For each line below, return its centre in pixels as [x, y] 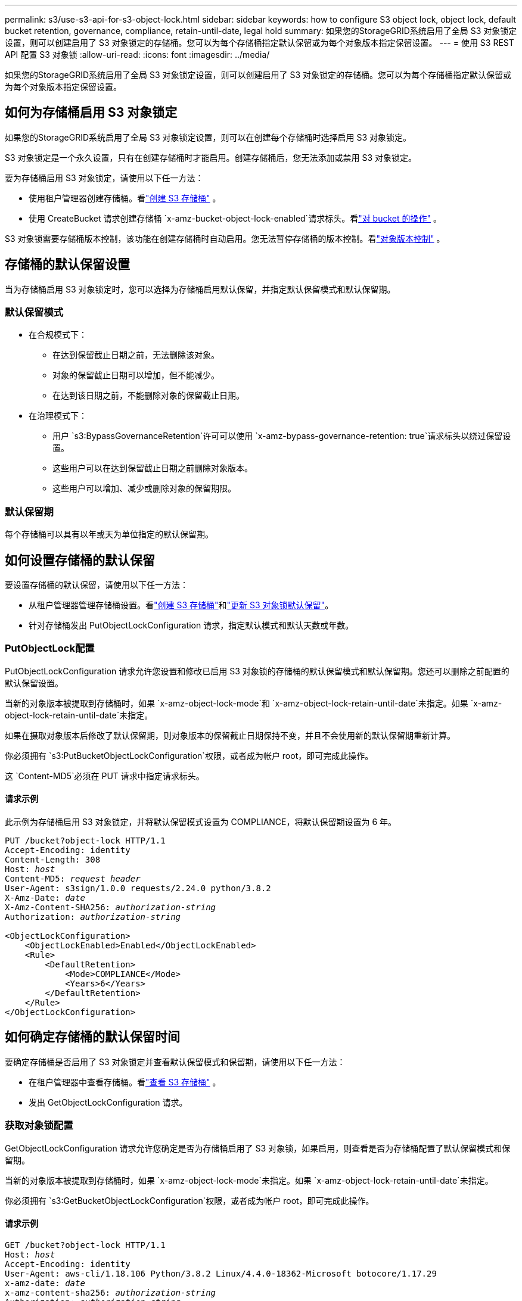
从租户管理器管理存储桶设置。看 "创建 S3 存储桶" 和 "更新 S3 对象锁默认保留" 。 [181, 605]
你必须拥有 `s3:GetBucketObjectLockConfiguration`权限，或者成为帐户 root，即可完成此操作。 [189, 1200]
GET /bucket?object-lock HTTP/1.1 [85, 1245]
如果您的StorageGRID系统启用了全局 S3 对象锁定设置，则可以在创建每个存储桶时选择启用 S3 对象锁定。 [208, 137]
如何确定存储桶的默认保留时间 [92, 1037]
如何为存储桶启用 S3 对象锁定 [91, 113]
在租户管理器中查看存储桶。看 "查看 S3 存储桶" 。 [125, 1082]
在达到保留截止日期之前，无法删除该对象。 [136, 355]
